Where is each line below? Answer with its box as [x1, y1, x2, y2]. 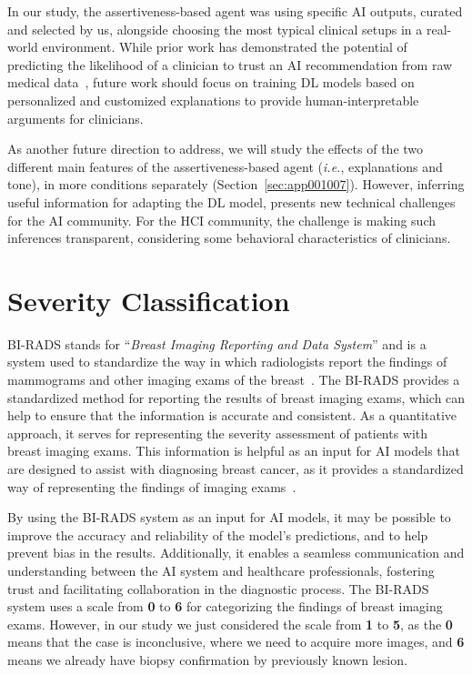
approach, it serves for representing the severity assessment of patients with [7, 423, 428, 442]
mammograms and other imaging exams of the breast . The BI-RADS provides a [7, 370, 460, 389]
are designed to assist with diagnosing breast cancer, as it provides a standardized [7, 459, 464, 478]
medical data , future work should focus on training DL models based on [7, 73, 415, 92]
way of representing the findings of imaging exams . [7, 477, 296, 496]
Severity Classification [7, 281, 290, 318]
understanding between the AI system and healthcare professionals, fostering [7, 560, 435, 579]
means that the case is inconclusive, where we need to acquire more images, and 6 [7, 632, 465, 651]
